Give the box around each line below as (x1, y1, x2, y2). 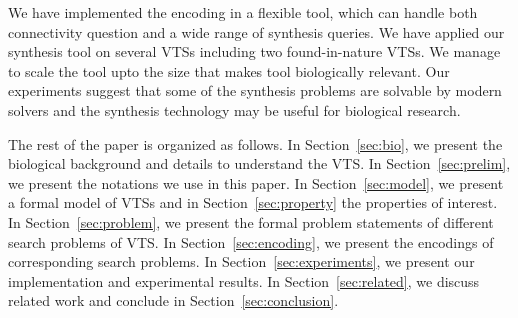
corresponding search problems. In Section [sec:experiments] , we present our (8, 251, 475, 272)
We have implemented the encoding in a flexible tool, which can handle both (8, 2, 478, 22)
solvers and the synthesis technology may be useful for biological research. (8, 99, 461, 120)
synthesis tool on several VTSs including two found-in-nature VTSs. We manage (8, 41, 501, 62)
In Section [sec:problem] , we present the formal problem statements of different (8, 211, 494, 232)
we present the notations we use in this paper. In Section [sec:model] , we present (8, 172, 504, 193)
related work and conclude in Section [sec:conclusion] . (8, 290, 339, 311)
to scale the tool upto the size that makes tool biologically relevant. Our (8, 60, 450, 81)
